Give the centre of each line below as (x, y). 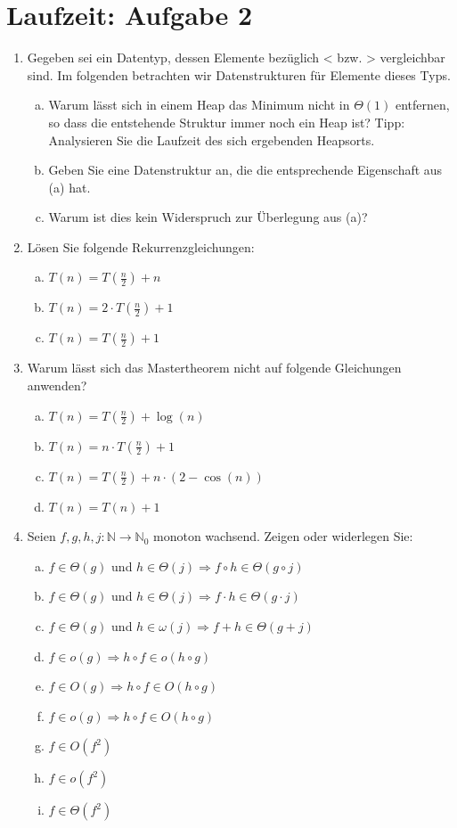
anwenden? (57, 385)
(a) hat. (69, 187)
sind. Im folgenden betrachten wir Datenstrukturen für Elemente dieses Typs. (239, 74)
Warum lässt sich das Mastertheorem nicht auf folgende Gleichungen (214, 368)
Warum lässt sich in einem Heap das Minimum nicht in (199, 105)
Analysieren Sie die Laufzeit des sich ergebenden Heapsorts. (212, 139)
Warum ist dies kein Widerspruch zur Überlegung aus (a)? (208, 217)
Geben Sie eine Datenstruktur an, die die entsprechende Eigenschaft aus (245, 170)
